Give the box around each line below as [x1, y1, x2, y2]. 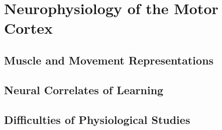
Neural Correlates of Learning [4, 82, 164, 97]
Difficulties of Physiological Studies [4, 111, 190, 127]
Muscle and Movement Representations [4, 52, 214, 68]
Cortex [4, 18, 53, 38]
